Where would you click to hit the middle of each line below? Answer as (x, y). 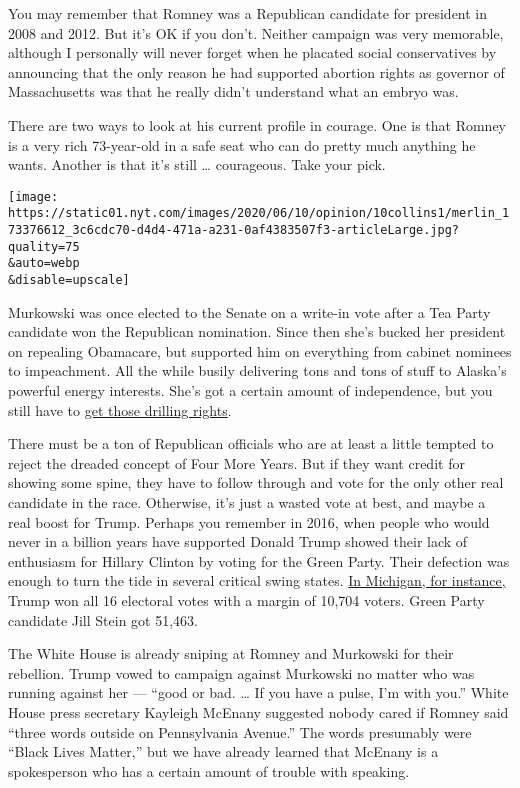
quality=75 (44, 246)
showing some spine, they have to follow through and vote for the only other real (256, 482)
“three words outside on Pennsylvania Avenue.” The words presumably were (240, 731)
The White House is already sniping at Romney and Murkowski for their (231, 653)
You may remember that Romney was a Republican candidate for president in (248, 13)
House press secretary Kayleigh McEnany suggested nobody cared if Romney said (258, 711)
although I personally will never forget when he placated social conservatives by (252, 52)
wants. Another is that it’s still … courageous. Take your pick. (197, 164)
